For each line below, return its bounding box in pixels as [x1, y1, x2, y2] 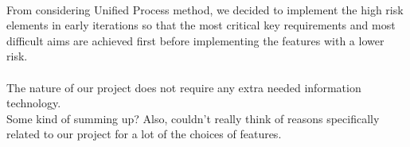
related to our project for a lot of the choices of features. [6, 126, 282, 142]
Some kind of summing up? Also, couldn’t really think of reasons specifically [6, 110, 380, 126]
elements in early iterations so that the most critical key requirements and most [6, 17, 396, 33]
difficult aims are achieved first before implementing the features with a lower [6, 32, 385, 48]
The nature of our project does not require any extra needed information [6, 79, 361, 95]
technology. [6, 95, 61, 111]
